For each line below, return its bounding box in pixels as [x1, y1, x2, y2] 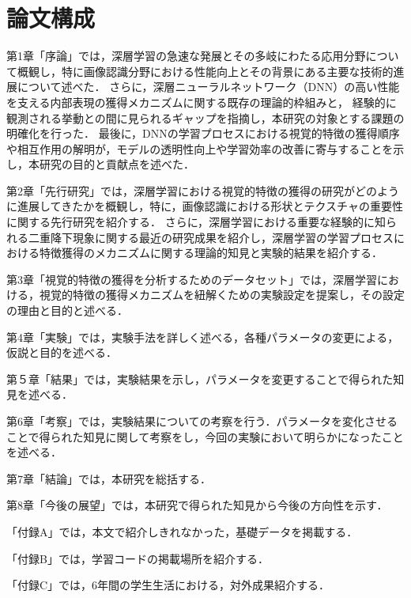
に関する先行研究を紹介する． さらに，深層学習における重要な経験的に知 [6, 214, 386, 230]
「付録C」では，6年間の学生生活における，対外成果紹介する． [6, 577, 330, 593]
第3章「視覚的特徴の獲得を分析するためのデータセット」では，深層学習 [6, 271, 377, 287]
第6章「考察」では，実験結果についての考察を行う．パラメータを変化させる [6, 413, 398, 429]
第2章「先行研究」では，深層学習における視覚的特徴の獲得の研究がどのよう [6, 182, 399, 199]
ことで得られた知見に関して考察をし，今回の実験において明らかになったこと [6, 428, 404, 445]
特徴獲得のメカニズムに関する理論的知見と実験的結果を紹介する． [39, 244, 383, 261]
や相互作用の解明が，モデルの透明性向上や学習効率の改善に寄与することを [6, 140, 394, 157]
